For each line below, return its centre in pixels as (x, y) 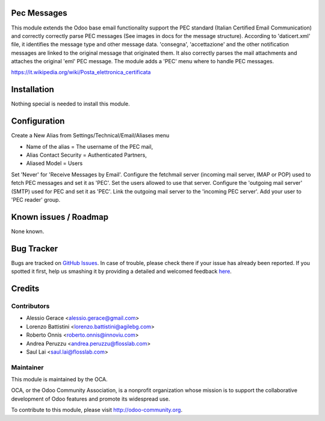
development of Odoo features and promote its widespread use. (91, 399)
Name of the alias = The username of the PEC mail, (90, 146)
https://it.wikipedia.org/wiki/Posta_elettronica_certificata (81, 72)
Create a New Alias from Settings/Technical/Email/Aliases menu (90, 136)
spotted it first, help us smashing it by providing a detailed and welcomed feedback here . (121, 272)
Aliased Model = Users (54, 163)
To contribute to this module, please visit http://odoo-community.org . (97, 410)
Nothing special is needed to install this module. (70, 104)
